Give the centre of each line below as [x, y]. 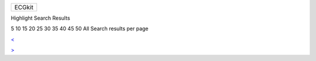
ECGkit [24, 7]
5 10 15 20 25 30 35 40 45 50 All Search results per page [80, 28]
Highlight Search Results [40, 18]
